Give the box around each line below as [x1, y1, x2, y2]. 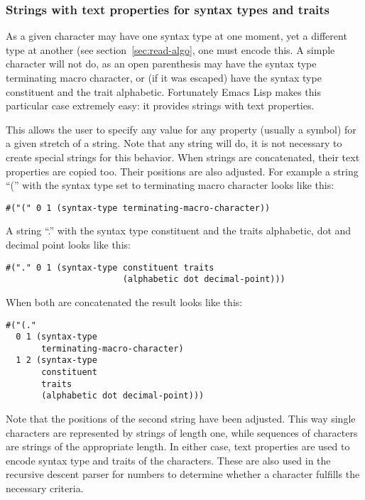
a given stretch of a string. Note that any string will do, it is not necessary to [6, 136, 342, 151]
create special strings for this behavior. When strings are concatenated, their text [6, 149, 360, 164]
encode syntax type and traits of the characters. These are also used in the [6, 452, 331, 467]
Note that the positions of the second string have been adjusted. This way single [6, 411, 356, 426]
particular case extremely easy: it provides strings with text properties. [6, 98, 315, 113]
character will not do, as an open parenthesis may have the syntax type [6, 56, 317, 71]
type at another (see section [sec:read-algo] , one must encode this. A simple [6, 42, 335, 57]
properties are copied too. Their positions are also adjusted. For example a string [6, 163, 359, 178]
